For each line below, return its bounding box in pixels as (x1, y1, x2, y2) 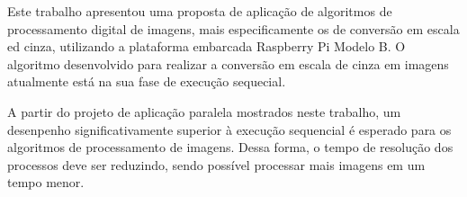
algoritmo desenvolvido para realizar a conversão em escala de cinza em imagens (7, 54, 449, 73)
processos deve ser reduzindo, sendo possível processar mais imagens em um (7, 155, 426, 174)
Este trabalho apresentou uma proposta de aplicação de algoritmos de (7, 2, 392, 20)
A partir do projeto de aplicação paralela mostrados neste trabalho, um (7, 102, 401, 121)
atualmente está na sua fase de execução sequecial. (7, 72, 286, 91)
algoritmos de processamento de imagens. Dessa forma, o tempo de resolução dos (7, 138, 454, 157)
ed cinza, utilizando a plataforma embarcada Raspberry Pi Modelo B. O (7, 37, 406, 56)
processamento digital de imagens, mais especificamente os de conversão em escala (7, 19, 460, 38)
